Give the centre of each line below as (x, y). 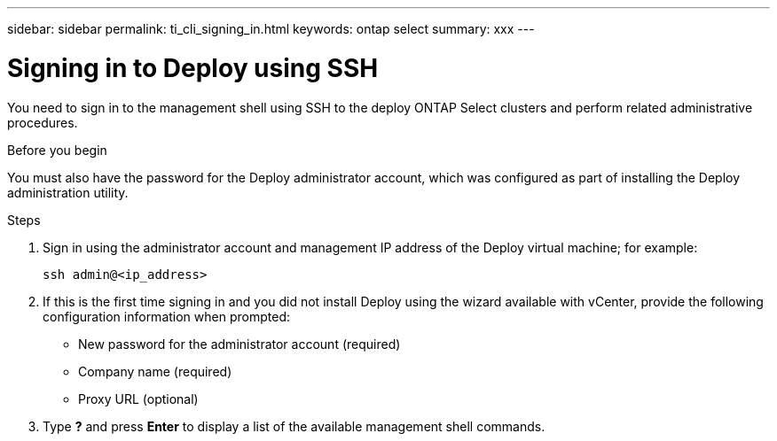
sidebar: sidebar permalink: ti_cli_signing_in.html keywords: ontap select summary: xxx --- (271, 29)
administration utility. (68, 192)
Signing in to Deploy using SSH (193, 68)
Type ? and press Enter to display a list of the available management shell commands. (294, 426)
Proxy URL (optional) (138, 398)
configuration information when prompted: (166, 316)
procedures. (43, 122)
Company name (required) (155, 371)
